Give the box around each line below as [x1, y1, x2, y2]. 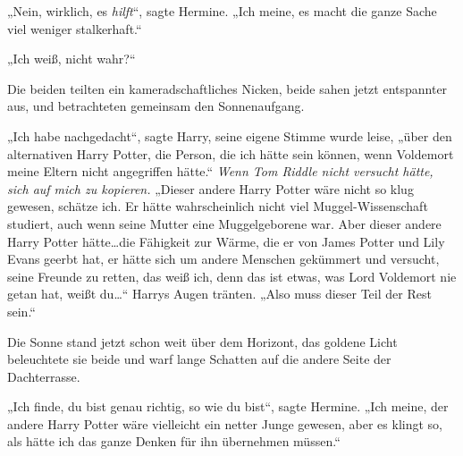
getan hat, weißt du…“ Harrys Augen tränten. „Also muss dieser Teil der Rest [7, 284, 432, 303]
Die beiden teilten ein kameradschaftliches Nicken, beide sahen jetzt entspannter [7, 79, 448, 97]
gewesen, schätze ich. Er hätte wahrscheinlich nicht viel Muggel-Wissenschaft [7, 197, 428, 215]
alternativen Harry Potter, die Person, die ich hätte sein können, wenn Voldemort [7, 144, 454, 163]
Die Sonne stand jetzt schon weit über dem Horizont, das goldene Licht [7, 332, 398, 350]
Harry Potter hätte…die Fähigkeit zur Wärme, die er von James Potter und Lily [7, 232, 445, 250]
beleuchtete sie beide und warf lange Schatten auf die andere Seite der [7, 350, 391, 368]
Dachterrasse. [7, 367, 80, 385]
